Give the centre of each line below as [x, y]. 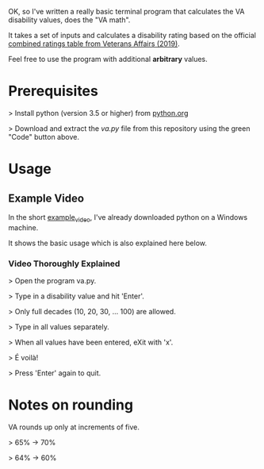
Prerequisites [54, 91]
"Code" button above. [44, 136]
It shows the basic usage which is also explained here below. [108, 243]
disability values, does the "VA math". [69, 20]
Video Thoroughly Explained [64, 263]
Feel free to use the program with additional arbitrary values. [108, 59]
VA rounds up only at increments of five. [74, 427]
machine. [23, 227]
